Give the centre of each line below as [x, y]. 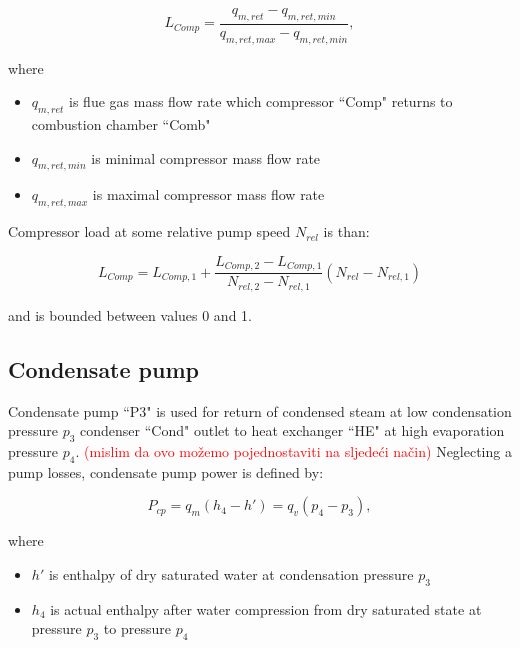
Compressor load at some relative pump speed [149, 231]
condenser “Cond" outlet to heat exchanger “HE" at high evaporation [292, 430]
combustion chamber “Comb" [121, 124]
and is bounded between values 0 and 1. [130, 314]
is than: [346, 231]
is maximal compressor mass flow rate [208, 194]
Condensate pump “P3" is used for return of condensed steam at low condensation [260, 410]
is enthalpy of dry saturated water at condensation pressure [231, 573]
